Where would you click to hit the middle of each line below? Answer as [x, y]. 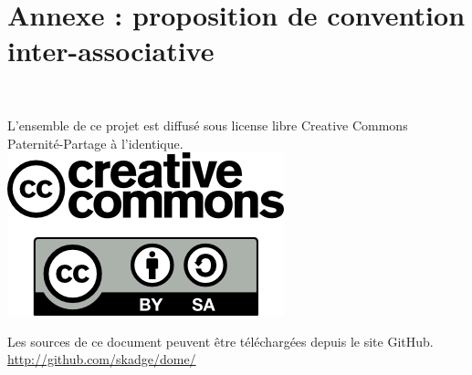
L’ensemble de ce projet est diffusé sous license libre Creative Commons [208, 125]
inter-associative [111, 51]
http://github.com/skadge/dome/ [102, 359]
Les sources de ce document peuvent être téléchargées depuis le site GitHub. [220, 341]
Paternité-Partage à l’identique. [95, 143]
